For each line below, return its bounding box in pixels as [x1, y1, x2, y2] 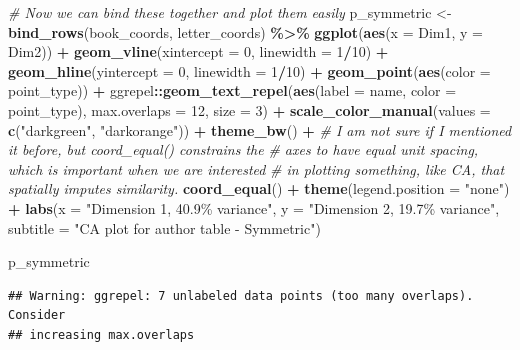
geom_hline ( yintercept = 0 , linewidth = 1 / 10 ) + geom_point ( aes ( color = [8, 60, 491, 81]
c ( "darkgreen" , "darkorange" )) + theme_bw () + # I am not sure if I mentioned [8, 119, 512, 140]
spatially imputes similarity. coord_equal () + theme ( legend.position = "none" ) [8, 178, 510, 199]
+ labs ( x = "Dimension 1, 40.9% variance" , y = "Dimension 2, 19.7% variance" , [8, 197, 500, 218]
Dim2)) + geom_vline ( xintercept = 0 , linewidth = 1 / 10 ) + [8, 41, 389, 62]
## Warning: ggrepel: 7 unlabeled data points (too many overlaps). [8, 288, 474, 303]
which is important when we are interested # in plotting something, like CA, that [8, 158, 505, 179]
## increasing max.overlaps [8, 327, 195, 342]
